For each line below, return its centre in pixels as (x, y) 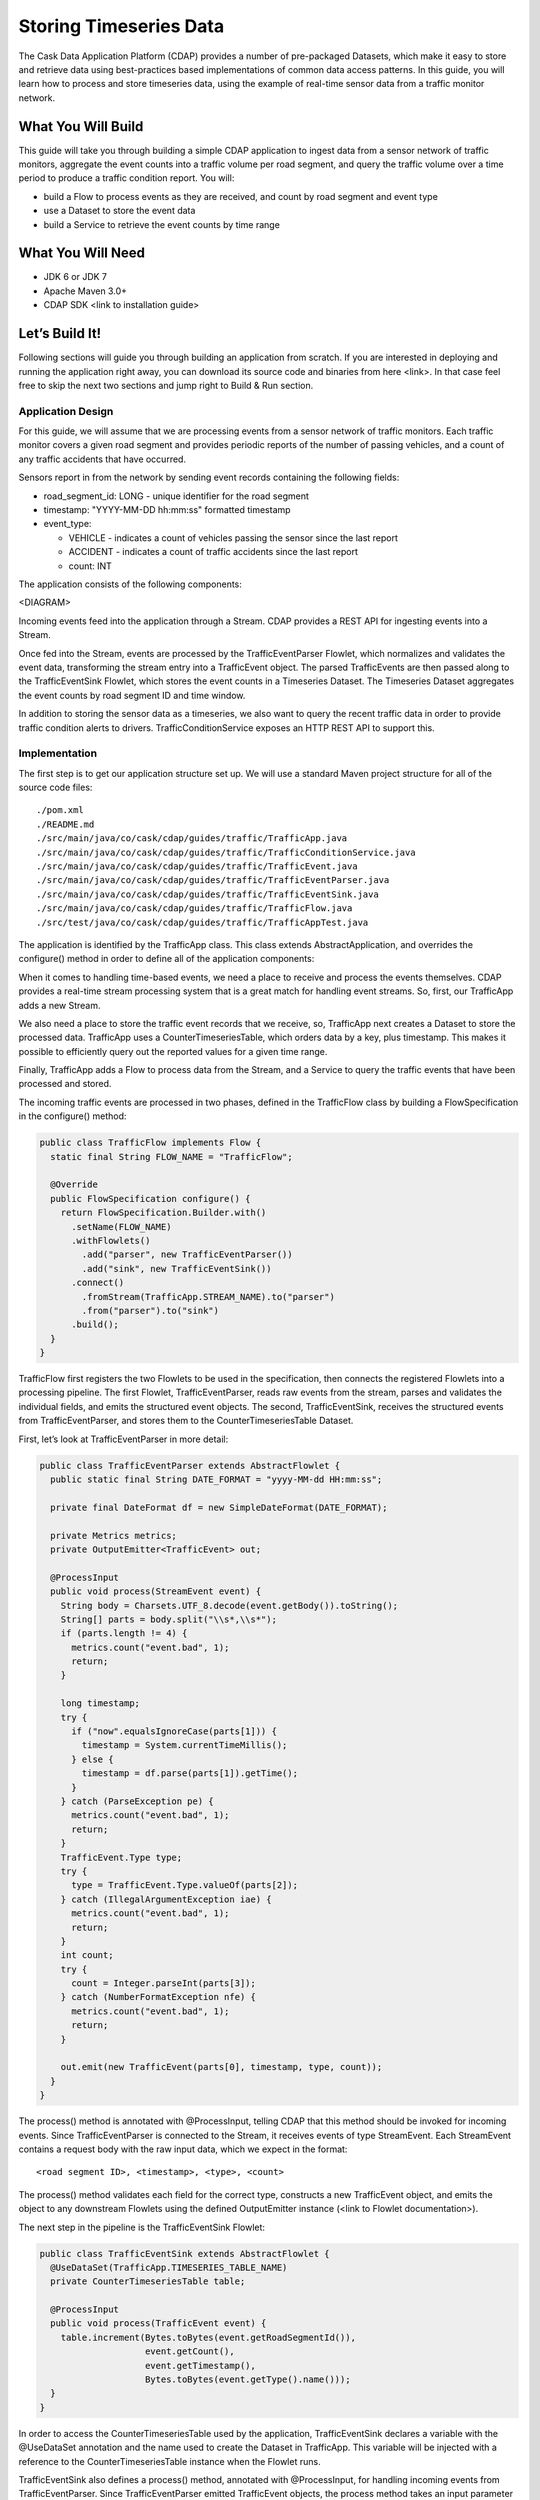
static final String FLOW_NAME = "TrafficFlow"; (172, 1156)
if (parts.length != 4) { (124, 1633)
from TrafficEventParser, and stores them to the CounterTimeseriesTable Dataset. (186, 1421)
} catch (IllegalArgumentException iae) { (166, 1899)
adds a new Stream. (59, 1005)
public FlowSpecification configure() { (150, 1198)
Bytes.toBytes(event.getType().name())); (248, 2379)
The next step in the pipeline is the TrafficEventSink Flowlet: (141, 2227)
